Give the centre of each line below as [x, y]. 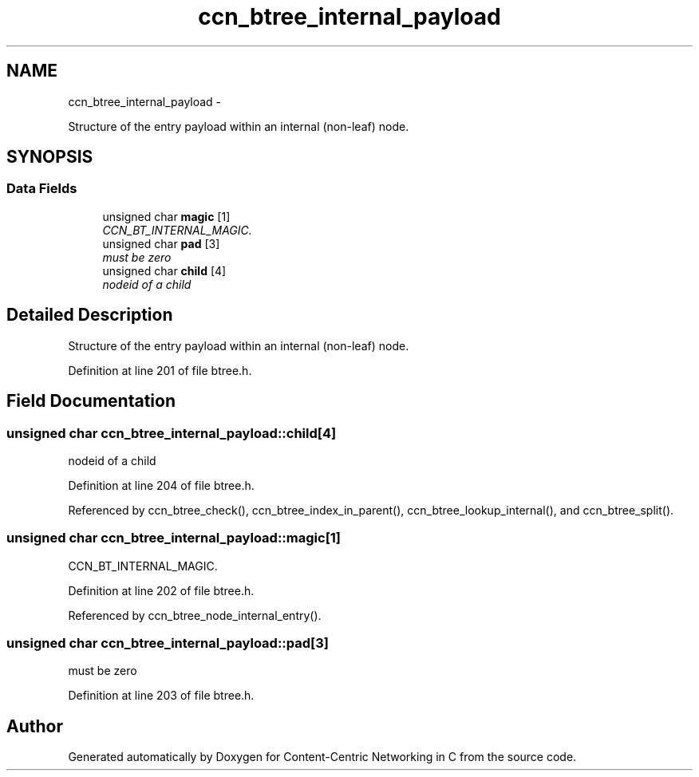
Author [35, 726]
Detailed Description [90, 315]
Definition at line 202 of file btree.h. [161, 590]
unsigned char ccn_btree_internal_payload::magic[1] [174, 538]
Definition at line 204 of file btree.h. [161, 485]
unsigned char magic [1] [166, 216]
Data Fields [42, 189]
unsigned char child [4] [164, 270]
